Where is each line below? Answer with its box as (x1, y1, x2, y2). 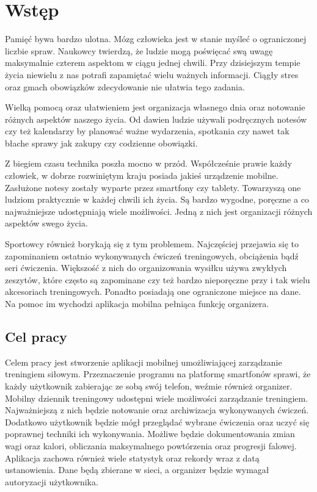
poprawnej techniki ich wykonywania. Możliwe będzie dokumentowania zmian (5, 427, 295, 440)
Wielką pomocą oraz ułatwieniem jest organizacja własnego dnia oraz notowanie (5, 101, 305, 114)
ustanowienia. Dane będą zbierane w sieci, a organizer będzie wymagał (5, 463, 269, 476)
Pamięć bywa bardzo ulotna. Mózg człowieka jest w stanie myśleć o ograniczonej (5, 32, 307, 45)
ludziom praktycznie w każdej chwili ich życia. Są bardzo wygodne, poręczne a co (5, 193, 309, 206)
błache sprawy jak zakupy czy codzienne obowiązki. (5, 136, 198, 149)
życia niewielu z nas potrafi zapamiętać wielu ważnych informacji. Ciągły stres (5, 68, 299, 81)
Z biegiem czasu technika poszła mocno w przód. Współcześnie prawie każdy (5, 157, 292, 170)
